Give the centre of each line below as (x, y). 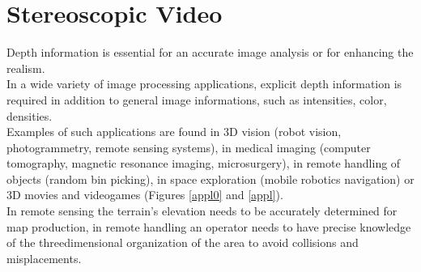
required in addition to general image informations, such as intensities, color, (197, 99)
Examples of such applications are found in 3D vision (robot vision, (174, 132)
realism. (26, 68)
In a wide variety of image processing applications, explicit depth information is (204, 84)
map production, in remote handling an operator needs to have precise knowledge (209, 226)
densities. (30, 115)
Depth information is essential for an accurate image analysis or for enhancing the (210, 52)
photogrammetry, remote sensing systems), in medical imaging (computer (189, 147)
